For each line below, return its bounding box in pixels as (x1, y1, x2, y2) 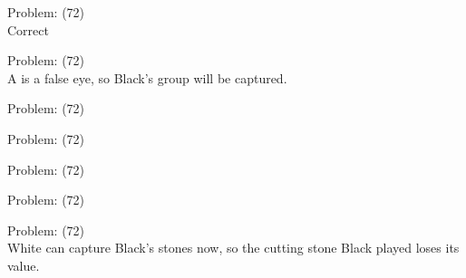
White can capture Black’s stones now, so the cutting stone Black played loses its (7, 238, 460, 257)
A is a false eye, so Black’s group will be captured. (7, 68, 287, 87)
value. (7, 255, 40, 274)
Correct (7, 20, 49, 39)
